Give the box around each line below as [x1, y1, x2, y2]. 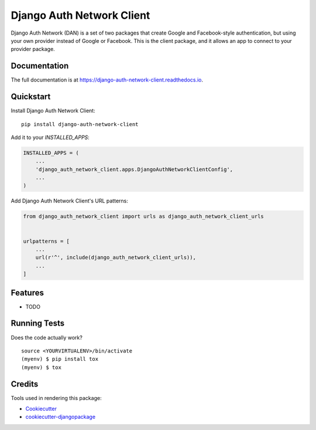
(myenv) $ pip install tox [21, 355, 99, 363]
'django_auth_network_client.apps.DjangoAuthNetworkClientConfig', [35, 166, 233, 172]
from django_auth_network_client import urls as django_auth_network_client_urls [23, 213, 265, 220]
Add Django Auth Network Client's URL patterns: [11, 197, 128, 205]
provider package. [11, 46, 55, 53]
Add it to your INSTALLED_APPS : [11, 134, 90, 141]
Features [11, 287, 44, 297]
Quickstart [11, 92, 51, 102]
